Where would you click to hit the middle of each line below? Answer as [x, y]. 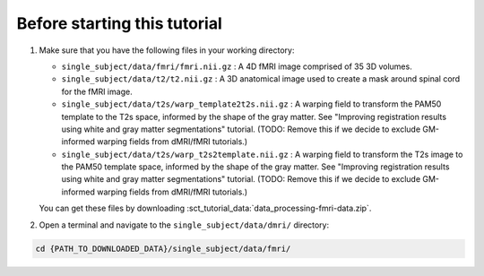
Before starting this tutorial [120, 23]
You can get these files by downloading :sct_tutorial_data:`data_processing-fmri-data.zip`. [205, 208]
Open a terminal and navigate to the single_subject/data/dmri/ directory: [184, 225]
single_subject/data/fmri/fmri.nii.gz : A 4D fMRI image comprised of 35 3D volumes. [237, 66]
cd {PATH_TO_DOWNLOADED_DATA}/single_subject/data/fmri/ [163, 248]
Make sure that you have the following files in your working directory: [167, 50]
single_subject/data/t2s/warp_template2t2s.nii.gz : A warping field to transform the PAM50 [251, 104]
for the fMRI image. [97, 91]
